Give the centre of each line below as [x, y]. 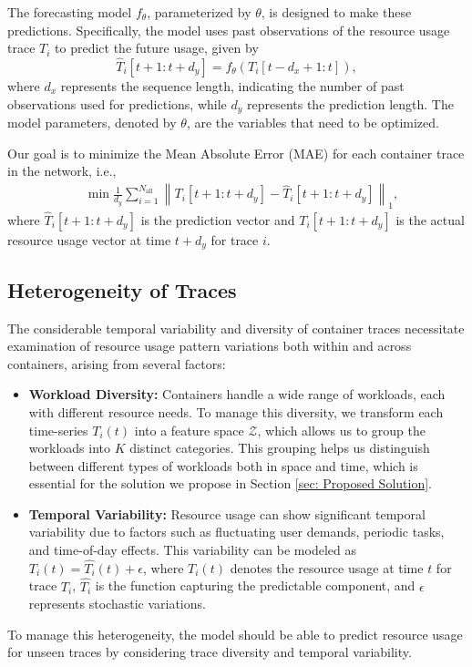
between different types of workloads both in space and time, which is [223, 465]
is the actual [430, 219]
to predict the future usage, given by [157, 48]
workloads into [69, 448]
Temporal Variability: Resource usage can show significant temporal [227, 513]
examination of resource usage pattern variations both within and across [210, 346]
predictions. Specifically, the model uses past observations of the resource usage [229, 30]
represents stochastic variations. [117, 604]
